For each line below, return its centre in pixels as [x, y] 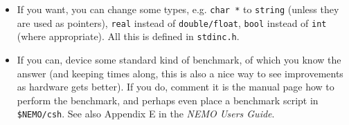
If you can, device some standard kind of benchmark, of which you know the [179, 59]
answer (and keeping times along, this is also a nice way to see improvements [180, 73]
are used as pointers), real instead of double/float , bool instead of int [172, 22]
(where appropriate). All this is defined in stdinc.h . [128, 36]
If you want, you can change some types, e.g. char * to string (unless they [178, 9]
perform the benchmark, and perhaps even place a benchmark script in [168, 100]
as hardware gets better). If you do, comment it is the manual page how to [176, 87]
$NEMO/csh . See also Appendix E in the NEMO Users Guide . [146, 114]
